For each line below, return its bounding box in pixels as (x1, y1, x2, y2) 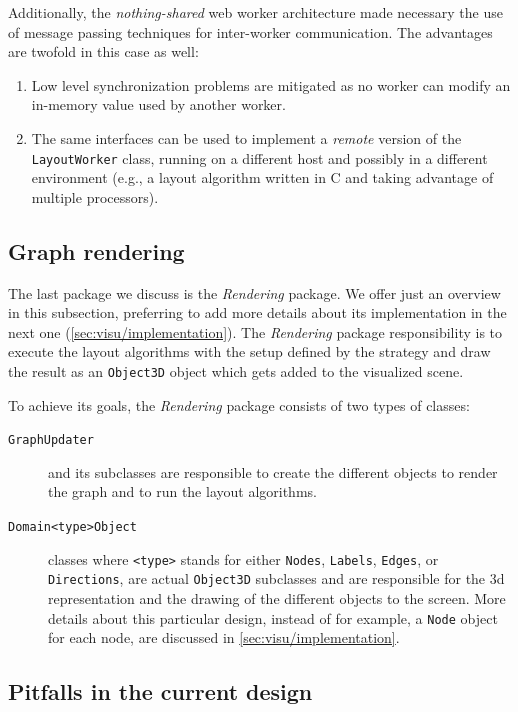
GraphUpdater (8, 433, 94, 448)
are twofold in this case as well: (8, 41, 199, 62)
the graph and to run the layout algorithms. (48, 481, 317, 502)
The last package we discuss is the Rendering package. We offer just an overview (8, 282, 501, 303)
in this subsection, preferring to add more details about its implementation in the (8, 302, 507, 323)
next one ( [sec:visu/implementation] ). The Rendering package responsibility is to (8, 321, 503, 342)
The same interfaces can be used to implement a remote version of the (31, 127, 462, 148)
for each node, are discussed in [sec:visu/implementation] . (48, 627, 400, 648)
